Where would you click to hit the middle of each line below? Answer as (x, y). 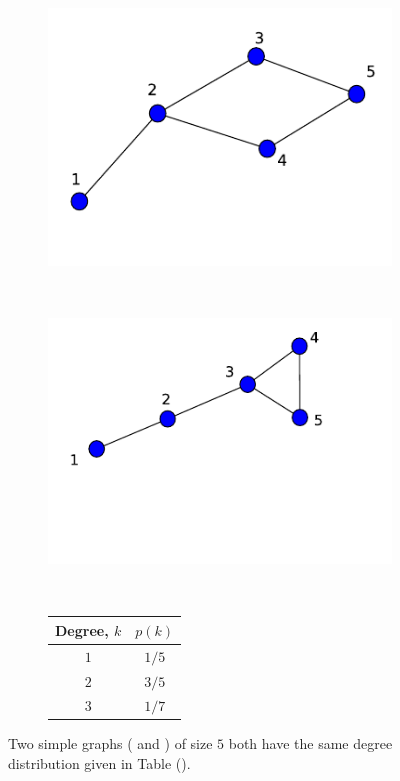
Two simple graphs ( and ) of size (110, 743)
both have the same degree (310, 743)
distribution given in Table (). (99, 763)
